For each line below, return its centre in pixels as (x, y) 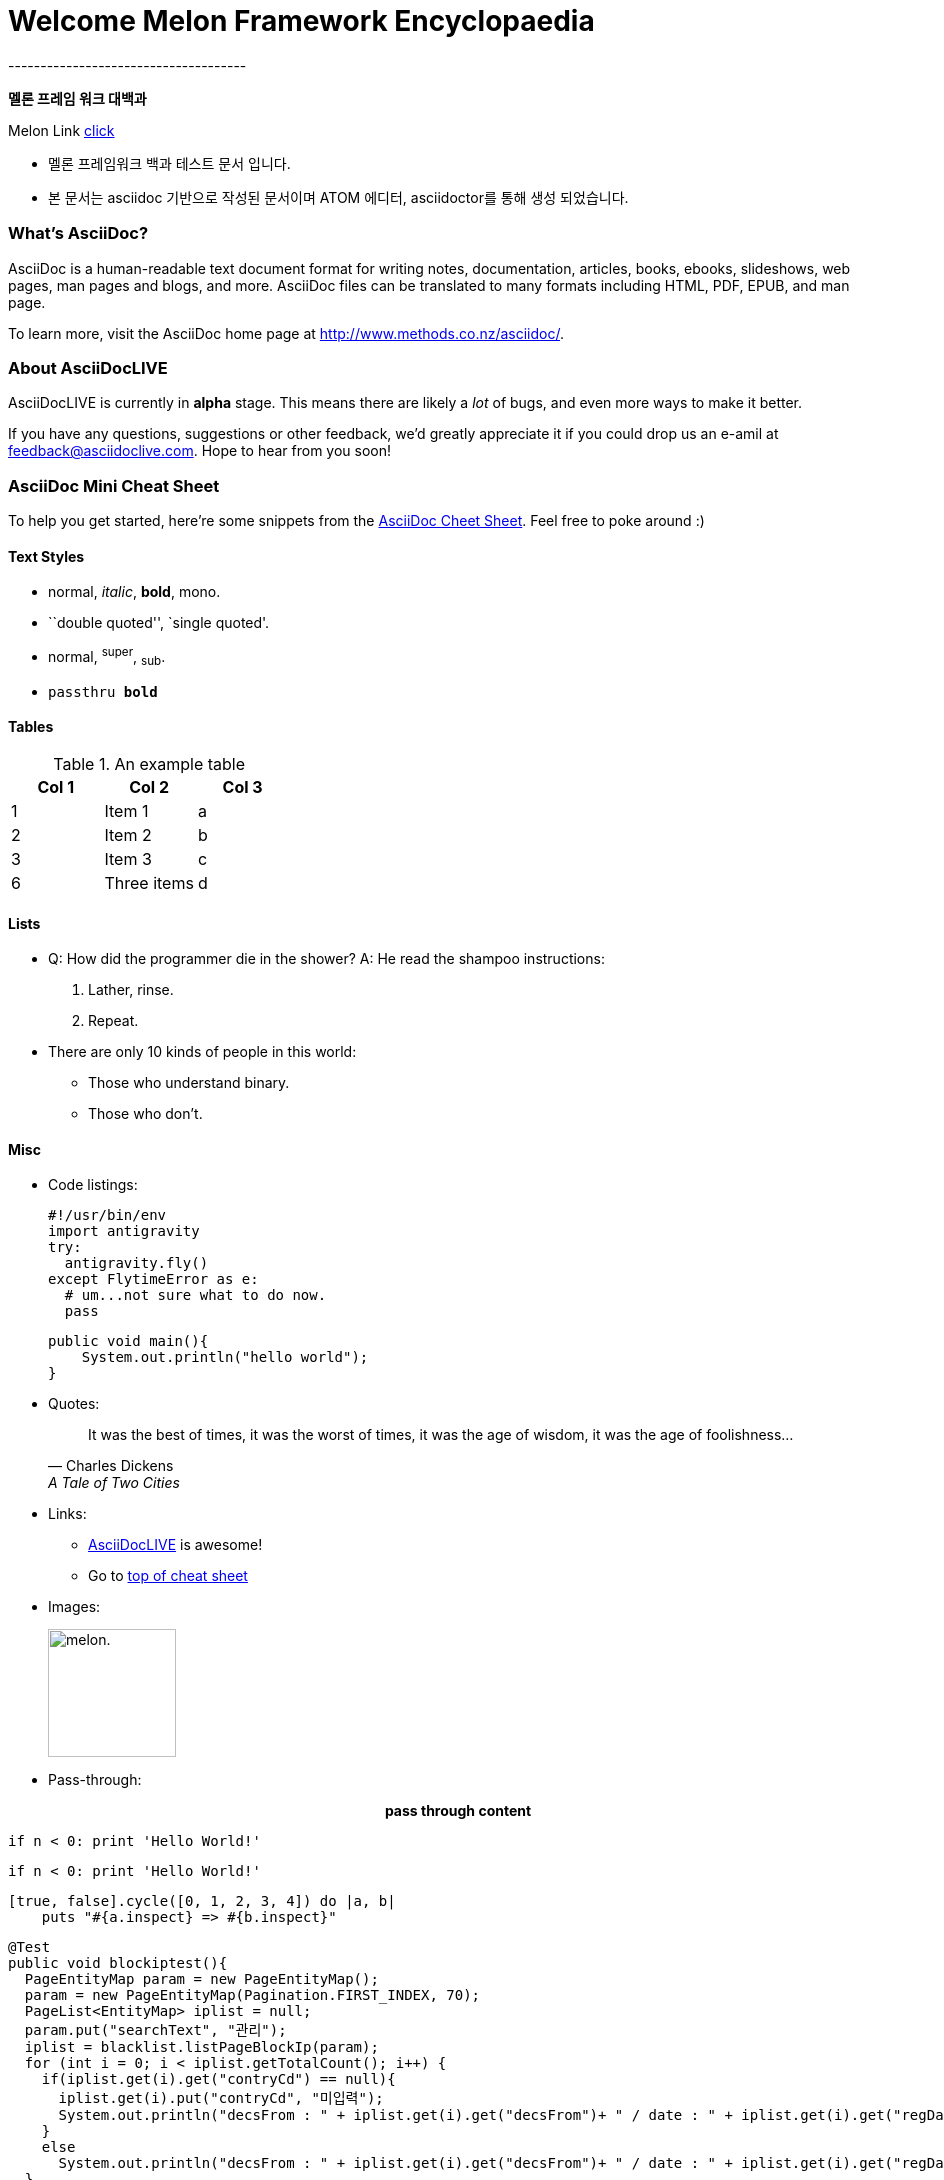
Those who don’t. (145, 1114)
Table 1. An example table (149, 763)
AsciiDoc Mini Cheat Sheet (114, 485)
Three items (149, 882)
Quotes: (74, 1404)
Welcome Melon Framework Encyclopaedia (301, 21)
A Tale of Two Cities (114, 1483)
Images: (74, 1607)
